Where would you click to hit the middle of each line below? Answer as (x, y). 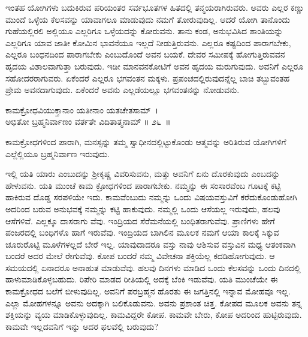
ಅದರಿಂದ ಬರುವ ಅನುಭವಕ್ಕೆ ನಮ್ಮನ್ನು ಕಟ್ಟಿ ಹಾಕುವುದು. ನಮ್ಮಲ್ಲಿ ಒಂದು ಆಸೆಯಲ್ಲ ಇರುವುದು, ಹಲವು (143, 208)
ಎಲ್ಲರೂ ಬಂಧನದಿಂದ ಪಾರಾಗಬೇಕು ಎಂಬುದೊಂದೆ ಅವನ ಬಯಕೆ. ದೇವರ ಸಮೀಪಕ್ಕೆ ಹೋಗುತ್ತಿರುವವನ (145, 54)
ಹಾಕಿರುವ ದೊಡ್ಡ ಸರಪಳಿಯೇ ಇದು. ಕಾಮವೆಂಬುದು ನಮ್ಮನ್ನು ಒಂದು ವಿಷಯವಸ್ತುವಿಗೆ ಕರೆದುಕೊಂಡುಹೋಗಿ (151, 197)
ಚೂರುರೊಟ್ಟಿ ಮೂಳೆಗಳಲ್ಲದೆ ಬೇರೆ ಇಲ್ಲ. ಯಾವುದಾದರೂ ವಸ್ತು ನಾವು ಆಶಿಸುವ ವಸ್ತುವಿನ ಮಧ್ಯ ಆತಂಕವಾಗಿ (151, 244)
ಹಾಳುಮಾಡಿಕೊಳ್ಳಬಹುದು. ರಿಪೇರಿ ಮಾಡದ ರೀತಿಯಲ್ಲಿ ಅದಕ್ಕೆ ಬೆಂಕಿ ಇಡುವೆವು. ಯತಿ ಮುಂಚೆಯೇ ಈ (142, 279)
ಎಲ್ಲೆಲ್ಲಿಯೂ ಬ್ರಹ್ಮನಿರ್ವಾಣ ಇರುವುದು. (58, 153)
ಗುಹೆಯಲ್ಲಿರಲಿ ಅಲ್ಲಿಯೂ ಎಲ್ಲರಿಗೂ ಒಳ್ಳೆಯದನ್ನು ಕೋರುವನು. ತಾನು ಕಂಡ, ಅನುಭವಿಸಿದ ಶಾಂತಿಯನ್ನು (144, 31)
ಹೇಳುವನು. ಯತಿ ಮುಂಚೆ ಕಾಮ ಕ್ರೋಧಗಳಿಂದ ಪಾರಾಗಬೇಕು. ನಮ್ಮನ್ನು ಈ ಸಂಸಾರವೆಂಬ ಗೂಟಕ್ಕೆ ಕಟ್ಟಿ (143, 185)
